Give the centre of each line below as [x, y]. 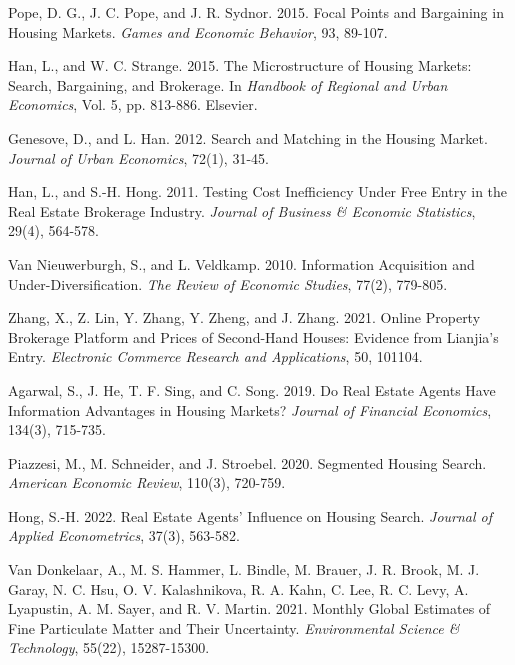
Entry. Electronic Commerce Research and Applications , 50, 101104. [215, 356]
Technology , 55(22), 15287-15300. [109, 647]
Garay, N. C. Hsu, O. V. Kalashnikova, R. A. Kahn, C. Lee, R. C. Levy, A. [238, 588]
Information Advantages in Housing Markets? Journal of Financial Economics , [250, 409]
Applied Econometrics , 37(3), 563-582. [124, 535]
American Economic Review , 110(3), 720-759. [147, 482]
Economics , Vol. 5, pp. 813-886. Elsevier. [133, 104]
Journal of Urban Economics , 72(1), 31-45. [138, 157]
